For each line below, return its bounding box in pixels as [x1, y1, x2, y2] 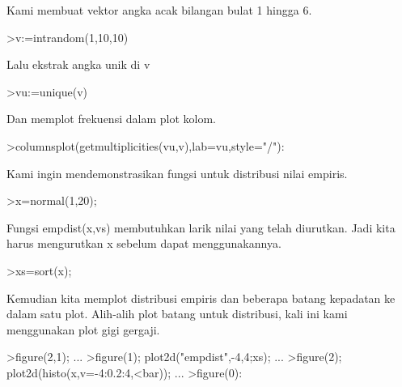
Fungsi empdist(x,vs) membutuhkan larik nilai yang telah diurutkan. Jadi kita [6, 219, 396, 236]
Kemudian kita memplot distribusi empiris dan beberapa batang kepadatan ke [6, 289, 396, 306]
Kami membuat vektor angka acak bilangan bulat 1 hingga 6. [6, 2, 312, 18]
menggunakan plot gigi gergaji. [6, 321, 160, 338]
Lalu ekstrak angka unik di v [6, 56, 150, 73]
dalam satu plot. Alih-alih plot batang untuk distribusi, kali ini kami [6, 305, 348, 322]
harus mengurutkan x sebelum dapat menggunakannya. [6, 235, 281, 252]
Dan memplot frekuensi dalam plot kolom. [6, 110, 216, 127]
